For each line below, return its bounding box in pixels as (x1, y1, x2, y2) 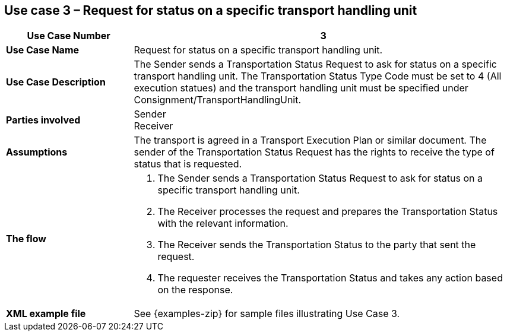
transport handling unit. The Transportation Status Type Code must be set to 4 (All (134, 70, 502, 83)
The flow (6, 233, 46, 245)
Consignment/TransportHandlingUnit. (134, 94, 302, 106)
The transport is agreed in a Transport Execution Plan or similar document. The (134, 134, 487, 147)
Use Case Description (6, 76, 106, 88)
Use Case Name (6, 44, 80, 56)
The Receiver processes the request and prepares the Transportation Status (157, 205, 498, 218)
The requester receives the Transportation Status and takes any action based (157, 272, 503, 284)
